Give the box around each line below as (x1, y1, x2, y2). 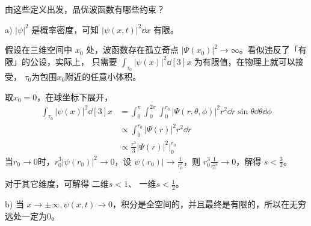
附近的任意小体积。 (65, 70, 141, 82)
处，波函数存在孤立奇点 (86, 43, 179, 56)
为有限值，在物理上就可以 (194, 55, 295, 67)
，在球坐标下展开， (37, 90, 113, 103)
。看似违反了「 (239, 43, 298, 56)
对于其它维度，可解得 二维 (5, 177, 109, 190)
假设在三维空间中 (5, 43, 72, 56)
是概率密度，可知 (31, 23, 99, 35)
